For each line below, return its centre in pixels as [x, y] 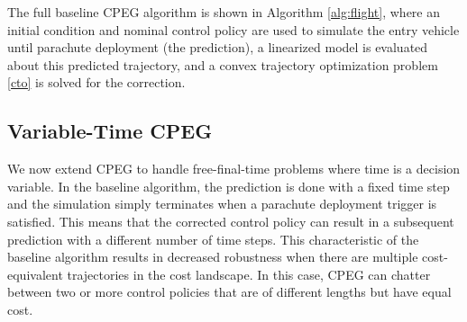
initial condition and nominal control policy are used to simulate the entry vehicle [233, 29]
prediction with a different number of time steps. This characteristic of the [213, 239]
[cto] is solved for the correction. [96, 82]
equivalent [35, 274]
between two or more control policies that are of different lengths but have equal [229, 292]
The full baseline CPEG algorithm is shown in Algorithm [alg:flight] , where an [224, 12]
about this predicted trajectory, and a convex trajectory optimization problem [223, 64]
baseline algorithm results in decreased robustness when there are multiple [213, 257]
